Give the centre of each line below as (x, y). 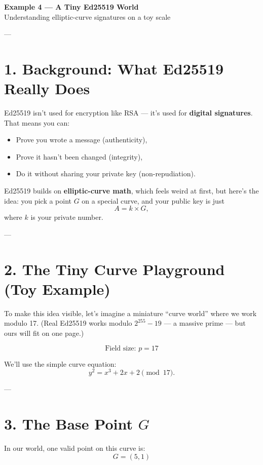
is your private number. (67, 217)
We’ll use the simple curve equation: (60, 363)
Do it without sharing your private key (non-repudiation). (106, 173)
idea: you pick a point (38, 200)
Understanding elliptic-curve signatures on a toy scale (87, 16)
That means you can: (37, 122)
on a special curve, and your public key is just (153, 200)
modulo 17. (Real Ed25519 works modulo (68, 323)
